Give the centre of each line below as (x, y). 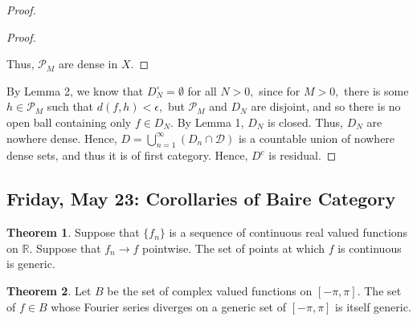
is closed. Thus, (305, 122)
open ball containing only (69, 122)
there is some (376, 90)
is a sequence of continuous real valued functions (288, 232)
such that (70, 106)
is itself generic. (373, 306)
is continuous (370, 248)
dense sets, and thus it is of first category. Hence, (127, 155)
